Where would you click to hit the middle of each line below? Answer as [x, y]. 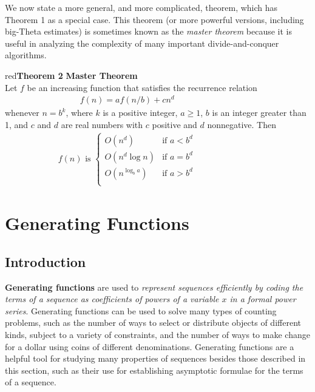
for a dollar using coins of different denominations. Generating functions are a [150, 346]
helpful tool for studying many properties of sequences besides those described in [155, 358]
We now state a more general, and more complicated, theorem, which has [141, 7]
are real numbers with [102, 124]
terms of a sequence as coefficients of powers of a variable [112, 299]
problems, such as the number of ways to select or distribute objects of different [153, 323]
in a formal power [263, 299]
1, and [17, 124]
